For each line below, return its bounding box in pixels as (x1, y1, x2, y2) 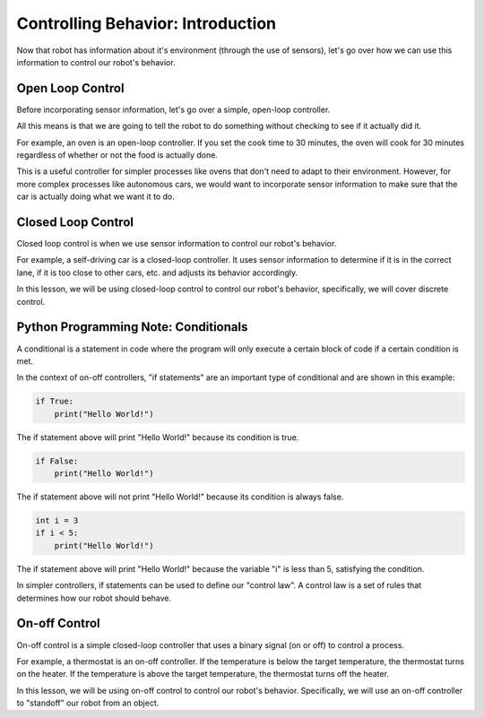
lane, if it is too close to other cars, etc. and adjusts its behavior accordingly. (16, 267, 298, 278)
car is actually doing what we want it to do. (16, 191, 175, 202)
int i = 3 (35, 515, 79, 526)
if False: (35, 455, 79, 466)
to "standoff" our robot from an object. (16, 697, 160, 708)
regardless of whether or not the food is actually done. (16, 150, 219, 160)
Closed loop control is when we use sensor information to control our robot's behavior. (16, 238, 337, 249)
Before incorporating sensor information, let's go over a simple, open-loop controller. (16, 104, 331, 115)
